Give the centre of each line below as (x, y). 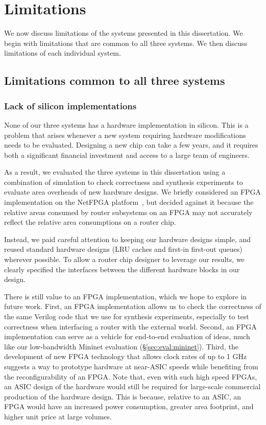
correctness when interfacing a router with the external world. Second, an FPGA (130, 326)
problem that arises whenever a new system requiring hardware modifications (125, 135)
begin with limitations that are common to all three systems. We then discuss (126, 43)
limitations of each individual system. (63, 53)
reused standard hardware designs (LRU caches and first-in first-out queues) (123, 249)
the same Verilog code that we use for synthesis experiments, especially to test (127, 316)
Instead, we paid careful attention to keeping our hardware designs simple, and (128, 239)
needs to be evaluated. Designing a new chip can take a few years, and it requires (131, 145)
